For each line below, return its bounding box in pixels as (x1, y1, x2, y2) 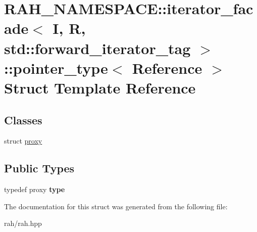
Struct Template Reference (4, 77, 196, 98)
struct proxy (4, 135, 42, 146)
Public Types (4, 160, 75, 176)
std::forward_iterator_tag (4, 37, 191, 58)
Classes (4, 112, 42, 127)
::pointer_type (4, 57, 108, 78)
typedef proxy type (4, 184, 65, 195)
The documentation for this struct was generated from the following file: (4, 201, 228, 211)
